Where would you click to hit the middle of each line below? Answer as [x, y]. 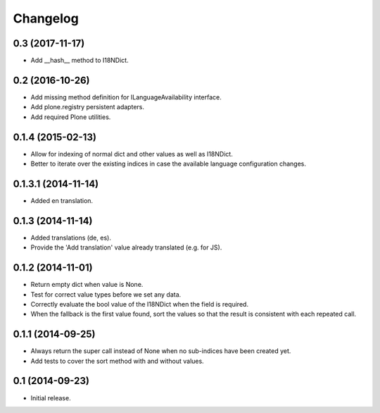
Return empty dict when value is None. [87, 285]
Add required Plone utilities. [71, 117]
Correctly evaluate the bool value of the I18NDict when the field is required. [140, 304]
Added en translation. [62, 200]
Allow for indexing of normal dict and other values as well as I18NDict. [132, 154]
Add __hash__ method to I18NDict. [80, 61]
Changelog [46, 18]
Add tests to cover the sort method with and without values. [117, 361]
